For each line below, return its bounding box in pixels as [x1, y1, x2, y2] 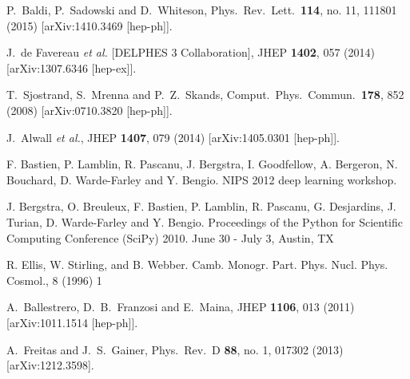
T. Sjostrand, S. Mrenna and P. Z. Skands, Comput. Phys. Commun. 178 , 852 [6, 86, 404, 103]
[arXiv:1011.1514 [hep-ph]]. [6, 314, 138, 330]
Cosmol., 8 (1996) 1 [6, 271, 102, 288]
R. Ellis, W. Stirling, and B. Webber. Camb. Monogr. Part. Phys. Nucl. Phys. [6, 256, 388, 273]
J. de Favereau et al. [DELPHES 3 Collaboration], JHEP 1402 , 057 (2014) [6, 44, 375, 61]
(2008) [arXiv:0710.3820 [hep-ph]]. [6, 101, 173, 118]
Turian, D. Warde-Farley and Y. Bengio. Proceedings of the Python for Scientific [6, 213, 403, 230]
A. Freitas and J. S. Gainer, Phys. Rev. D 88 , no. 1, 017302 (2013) [6, 341, 344, 357]
